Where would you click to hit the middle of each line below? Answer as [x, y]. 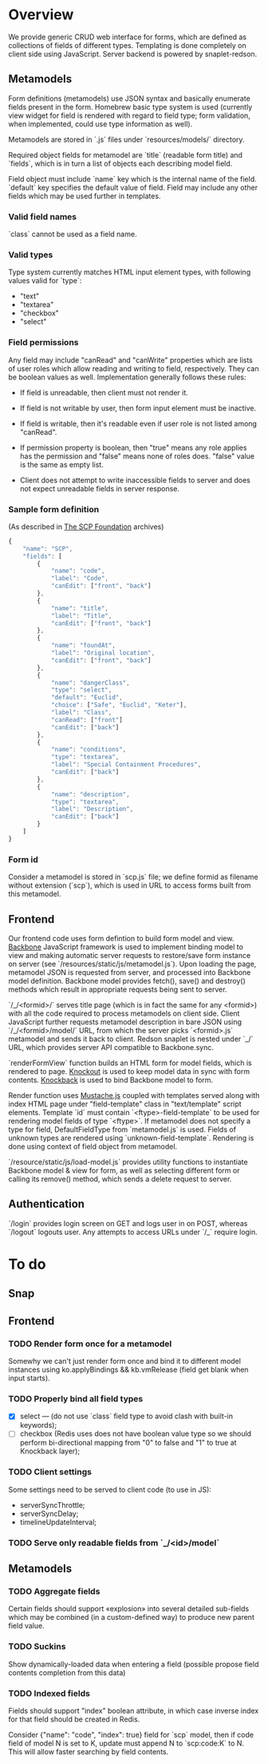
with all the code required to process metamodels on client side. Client [124, 1013]
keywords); [38, 1425]
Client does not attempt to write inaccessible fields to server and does [135, 480]
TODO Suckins [37, 1646]
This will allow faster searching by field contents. [89, 1751]
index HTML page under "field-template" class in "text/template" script [125, 1104]
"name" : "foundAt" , [83, 646]
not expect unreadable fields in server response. [100, 488]
